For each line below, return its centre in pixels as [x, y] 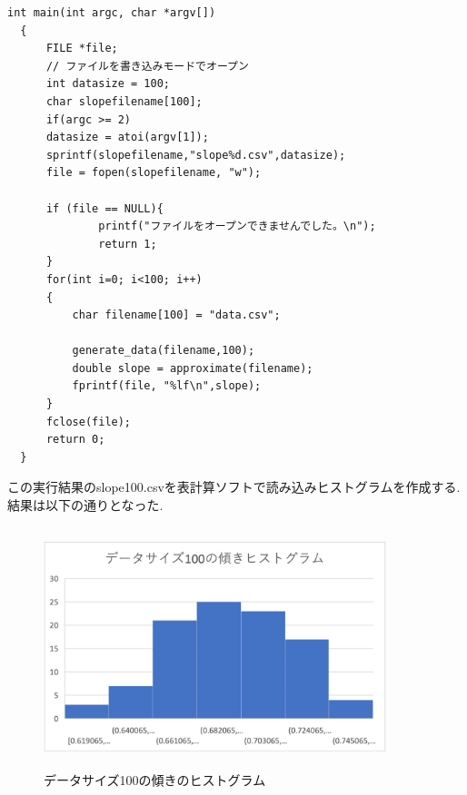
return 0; [75, 440]
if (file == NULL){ [104, 208]
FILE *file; [82, 49]
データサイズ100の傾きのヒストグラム [155, 779]
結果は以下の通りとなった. [85, 505]
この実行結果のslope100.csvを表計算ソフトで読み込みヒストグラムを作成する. [234, 487]
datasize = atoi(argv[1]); [127, 137]
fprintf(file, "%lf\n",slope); [167, 386]
